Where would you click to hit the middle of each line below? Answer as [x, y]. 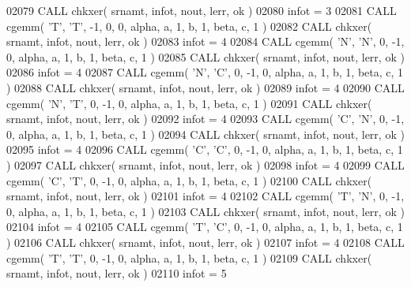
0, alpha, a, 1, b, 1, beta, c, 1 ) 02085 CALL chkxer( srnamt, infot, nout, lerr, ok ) [205, 56]
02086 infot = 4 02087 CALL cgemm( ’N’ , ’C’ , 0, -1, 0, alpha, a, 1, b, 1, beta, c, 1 [205, 72]
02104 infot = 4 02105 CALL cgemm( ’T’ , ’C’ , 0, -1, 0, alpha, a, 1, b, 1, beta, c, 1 [205, 227]
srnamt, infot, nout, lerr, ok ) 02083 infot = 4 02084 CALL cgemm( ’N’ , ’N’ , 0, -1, [205, 41]
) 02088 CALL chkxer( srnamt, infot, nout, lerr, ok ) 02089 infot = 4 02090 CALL [205, 87]
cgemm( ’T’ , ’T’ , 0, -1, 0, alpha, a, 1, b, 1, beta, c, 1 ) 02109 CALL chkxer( [189, 257]
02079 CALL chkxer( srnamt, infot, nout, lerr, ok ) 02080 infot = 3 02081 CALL [202, 10]
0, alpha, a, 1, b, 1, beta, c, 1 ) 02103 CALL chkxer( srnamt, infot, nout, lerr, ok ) [205, 211]
